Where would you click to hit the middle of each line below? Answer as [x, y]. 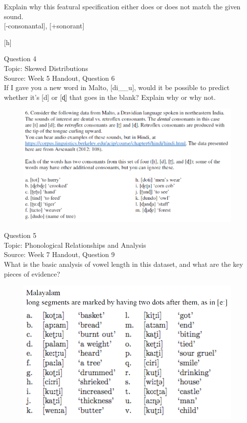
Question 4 [20, 59]
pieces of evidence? [32, 273]
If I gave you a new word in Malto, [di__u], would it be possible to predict [117, 87]
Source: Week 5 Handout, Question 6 [59, 78]
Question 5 [20, 235]
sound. [14, 16]
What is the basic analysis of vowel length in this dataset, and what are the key [123, 264]
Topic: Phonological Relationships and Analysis [75, 245]
